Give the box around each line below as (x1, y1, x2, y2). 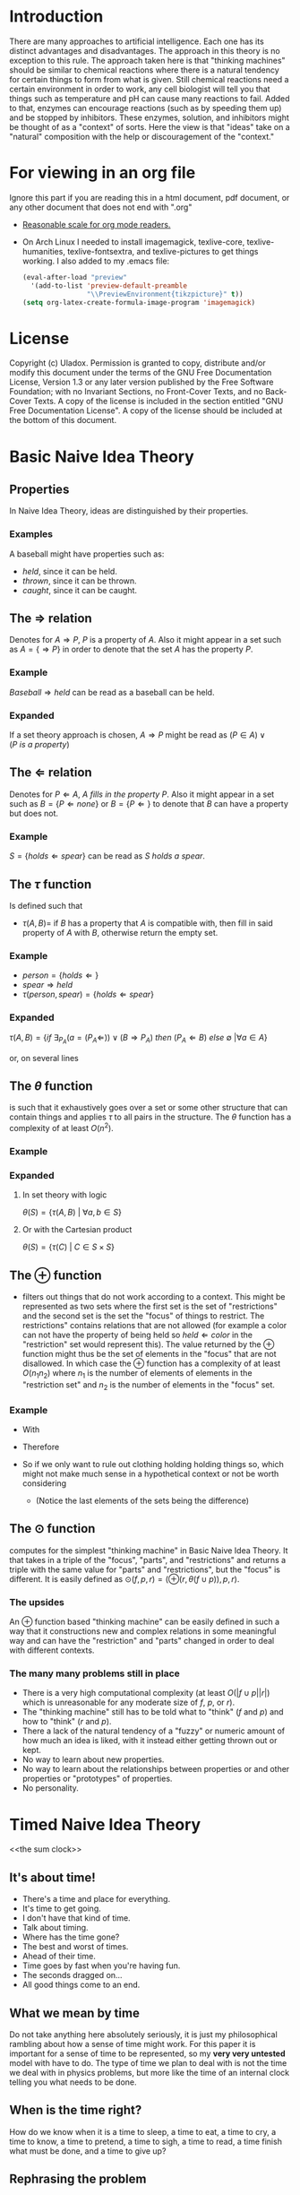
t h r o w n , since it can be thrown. (21, 575, 137, 586)
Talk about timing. (21, 1923, 89, 1933)
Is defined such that (9, 900, 83, 911)
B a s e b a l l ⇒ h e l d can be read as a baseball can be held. (9, 687, 215, 697)
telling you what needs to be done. (9, 2077, 137, 2087)
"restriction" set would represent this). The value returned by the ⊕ (21, 1339, 275, 1350)
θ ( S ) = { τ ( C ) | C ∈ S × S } (21, 1241, 115, 1252)
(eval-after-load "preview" (21, 272, 127, 281)
